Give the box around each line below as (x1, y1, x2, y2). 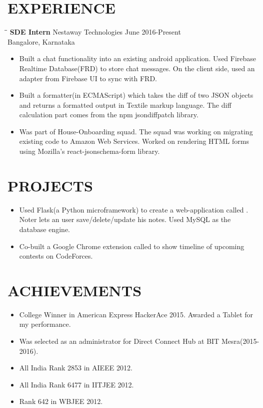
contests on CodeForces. (19, 251, 93, 261)
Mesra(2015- (221, 336, 259, 346)
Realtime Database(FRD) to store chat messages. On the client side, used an (19, 63, 255, 73)
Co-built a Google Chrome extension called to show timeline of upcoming (19, 241, 244, 251)
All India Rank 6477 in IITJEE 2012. (19, 379, 134, 389)
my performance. (19, 319, 71, 329)
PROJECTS (7, 175, 93, 195)
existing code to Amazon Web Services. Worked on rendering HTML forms (19, 136, 249, 146)
